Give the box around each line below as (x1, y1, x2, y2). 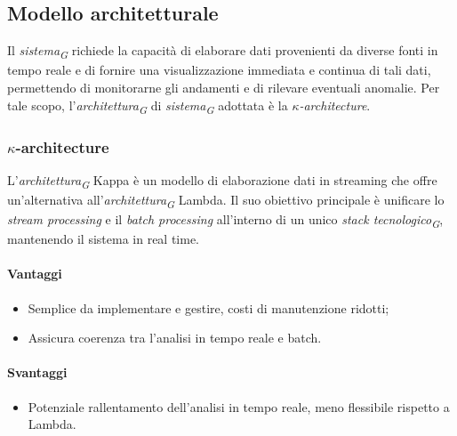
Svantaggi (7, 363, 68, 382)
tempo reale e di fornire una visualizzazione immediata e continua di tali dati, (7, 61, 431, 79)
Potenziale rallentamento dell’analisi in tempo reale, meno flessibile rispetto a (28, 397, 450, 416)
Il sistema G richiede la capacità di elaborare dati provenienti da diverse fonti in (7, 41, 438, 61)
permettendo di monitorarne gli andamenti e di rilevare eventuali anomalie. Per (7, 77, 440, 96)
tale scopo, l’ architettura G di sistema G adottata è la (7, 95, 288, 117)
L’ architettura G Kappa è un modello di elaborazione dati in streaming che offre (7, 170, 437, 191)
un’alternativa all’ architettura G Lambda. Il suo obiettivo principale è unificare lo (7, 190, 445, 211)
